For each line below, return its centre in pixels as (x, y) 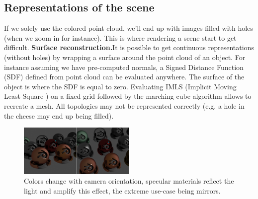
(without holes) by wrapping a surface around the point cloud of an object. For (125, 57)
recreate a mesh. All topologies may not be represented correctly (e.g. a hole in (124, 105)
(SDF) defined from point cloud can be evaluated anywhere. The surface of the (124, 77)
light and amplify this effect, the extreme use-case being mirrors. (122, 190)
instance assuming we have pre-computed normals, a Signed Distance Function (124, 67)
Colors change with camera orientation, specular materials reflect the (129, 181)
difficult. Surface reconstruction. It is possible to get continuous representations (129, 47)
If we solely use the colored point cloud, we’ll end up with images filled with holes (129, 28)
